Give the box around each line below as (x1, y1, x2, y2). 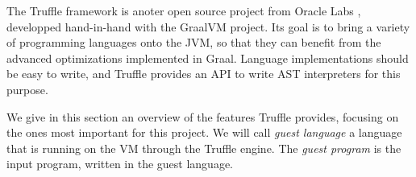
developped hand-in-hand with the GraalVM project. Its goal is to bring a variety (6, 18, 410, 35)
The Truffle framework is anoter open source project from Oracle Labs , (6, 2, 361, 19)
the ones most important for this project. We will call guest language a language (6, 124, 402, 141)
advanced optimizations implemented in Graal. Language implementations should (6, 49, 409, 66)
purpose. (6, 80, 48, 97)
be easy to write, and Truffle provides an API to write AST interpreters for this (6, 65, 401, 82)
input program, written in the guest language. (6, 155, 234, 172)
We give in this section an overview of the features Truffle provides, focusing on (6, 108, 399, 125)
